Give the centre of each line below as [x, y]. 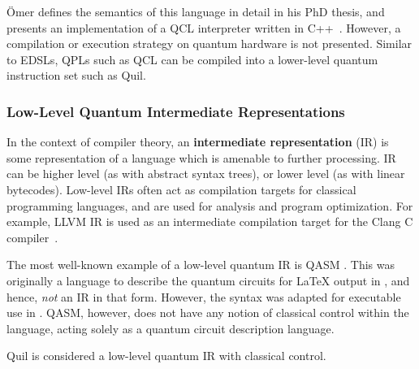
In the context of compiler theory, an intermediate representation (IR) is [198, 142]
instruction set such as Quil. [76, 75]
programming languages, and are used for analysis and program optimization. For [210, 205]
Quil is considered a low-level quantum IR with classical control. [166, 356]
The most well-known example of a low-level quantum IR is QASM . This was [201, 265]
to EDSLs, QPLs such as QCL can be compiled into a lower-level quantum [192, 59]
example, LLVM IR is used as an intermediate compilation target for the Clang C [210, 221]
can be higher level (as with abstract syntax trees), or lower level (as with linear [206, 174]
